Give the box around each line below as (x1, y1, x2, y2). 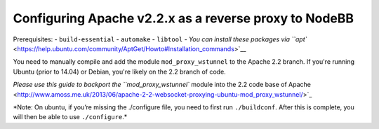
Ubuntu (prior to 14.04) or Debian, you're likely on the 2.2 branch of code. (13, 67, 226, 76)
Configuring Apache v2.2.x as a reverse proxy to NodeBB (13, 11, 354, 26)
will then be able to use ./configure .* (13, 113, 128, 121)
